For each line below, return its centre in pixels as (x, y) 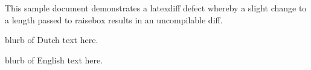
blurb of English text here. (54, 60)
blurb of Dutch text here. (52, 40)
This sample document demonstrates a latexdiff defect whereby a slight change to (156, 8)
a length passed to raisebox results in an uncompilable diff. (114, 19)
